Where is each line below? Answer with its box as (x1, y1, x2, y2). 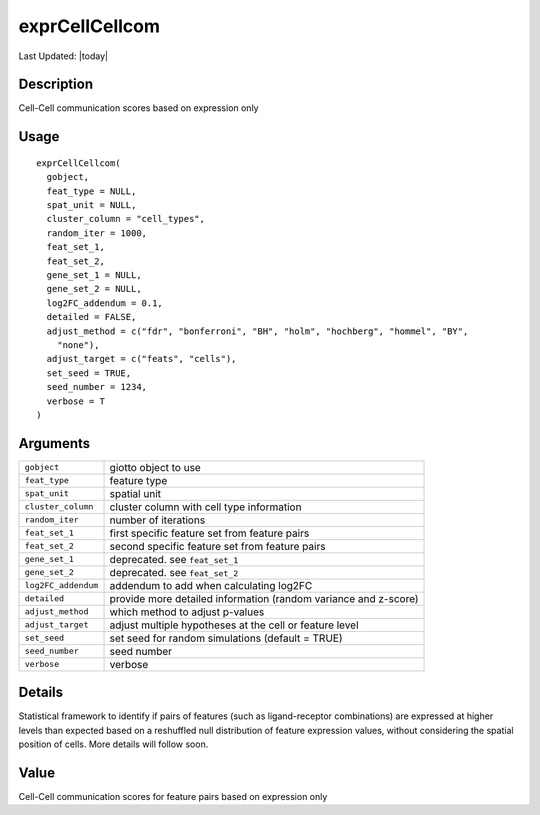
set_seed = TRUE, (46, 367, 132, 379)
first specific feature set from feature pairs (109, 526, 310, 540)
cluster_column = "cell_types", (46, 213, 205, 225)
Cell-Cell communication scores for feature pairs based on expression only (18, 791, 328, 802)
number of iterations (109, 513, 206, 527)
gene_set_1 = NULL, (46, 269, 142, 280)
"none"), (56, 339, 100, 350)
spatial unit (109, 486, 162, 500)
